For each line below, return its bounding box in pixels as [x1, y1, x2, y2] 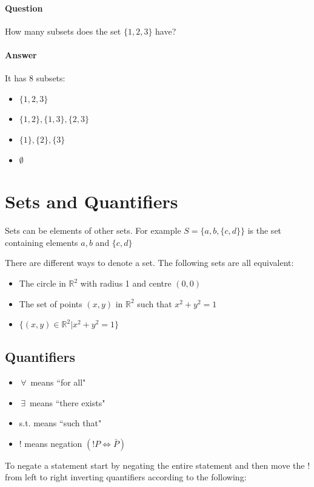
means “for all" [30, 376, 86, 389]
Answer [5, 48, 37, 61]
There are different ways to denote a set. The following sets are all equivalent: [5, 256, 294, 269]
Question [5, 1, 43, 14]
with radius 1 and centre [80, 277, 172, 290]
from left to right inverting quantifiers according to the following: [5, 471, 247, 483]
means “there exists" [29, 396, 105, 409]
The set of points [19, 297, 82, 310]
